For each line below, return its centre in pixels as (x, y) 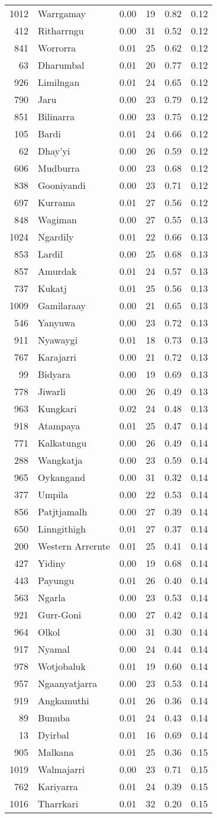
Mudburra (59, 168)
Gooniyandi (62, 185)
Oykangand (62, 477)
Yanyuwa (57, 323)
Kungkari (57, 408)
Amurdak (57, 271)
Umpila (53, 494)
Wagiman (57, 219)
